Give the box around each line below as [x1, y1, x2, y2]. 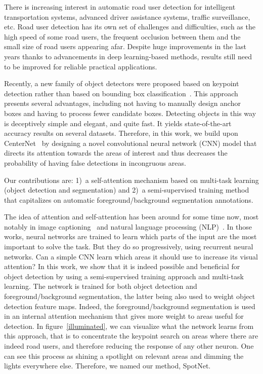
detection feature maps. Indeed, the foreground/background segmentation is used [4, 301, 255, 311]
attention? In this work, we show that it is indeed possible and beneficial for [4, 261, 240, 272]
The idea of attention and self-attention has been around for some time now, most [4, 211, 259, 222]
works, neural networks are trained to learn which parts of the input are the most [4, 231, 257, 242]
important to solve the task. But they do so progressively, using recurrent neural [4, 241, 253, 252]
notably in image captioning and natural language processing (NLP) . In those [4, 221, 252, 232]
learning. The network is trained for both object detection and [4, 281, 197, 291]
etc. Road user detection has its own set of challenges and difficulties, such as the [4, 21, 255, 32]
